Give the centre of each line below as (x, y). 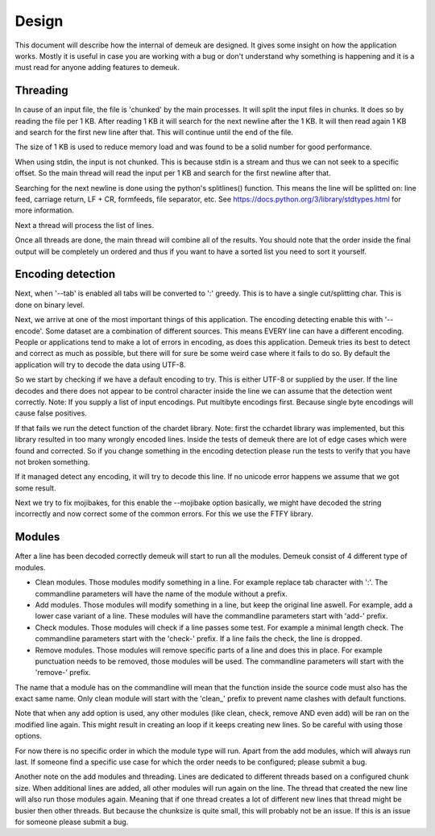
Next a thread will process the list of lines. (85, 225)
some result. (35, 488)
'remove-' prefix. (63, 673)
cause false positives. (51, 413)
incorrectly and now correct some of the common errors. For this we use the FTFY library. (164, 514)
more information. (44, 210)
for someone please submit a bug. (72, 822)
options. (29, 736)
